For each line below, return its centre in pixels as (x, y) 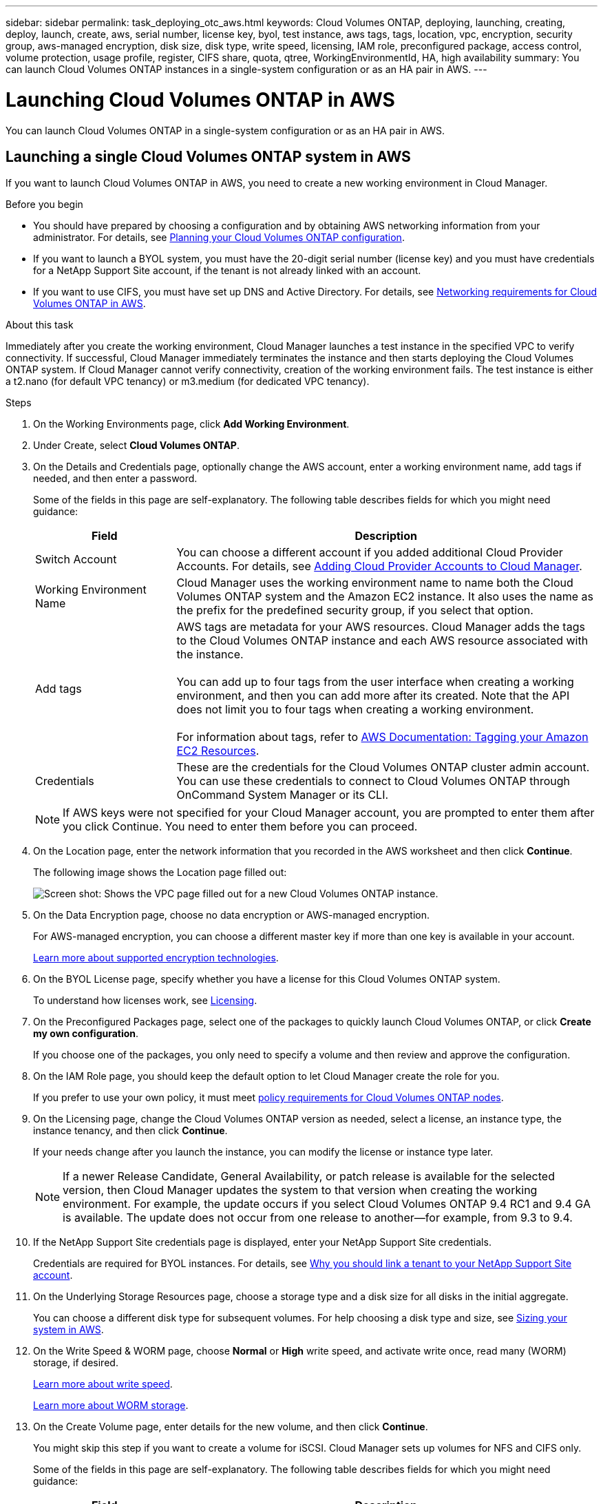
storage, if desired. (76, 1363)
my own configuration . (86, 1034)
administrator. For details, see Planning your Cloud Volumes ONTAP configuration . (219, 238)
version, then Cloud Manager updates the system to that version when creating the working (300, 1190)
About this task (40, 325)
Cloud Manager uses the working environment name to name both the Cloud (375, 583)
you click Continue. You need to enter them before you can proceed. (240, 827)
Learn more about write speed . (103, 1384)
